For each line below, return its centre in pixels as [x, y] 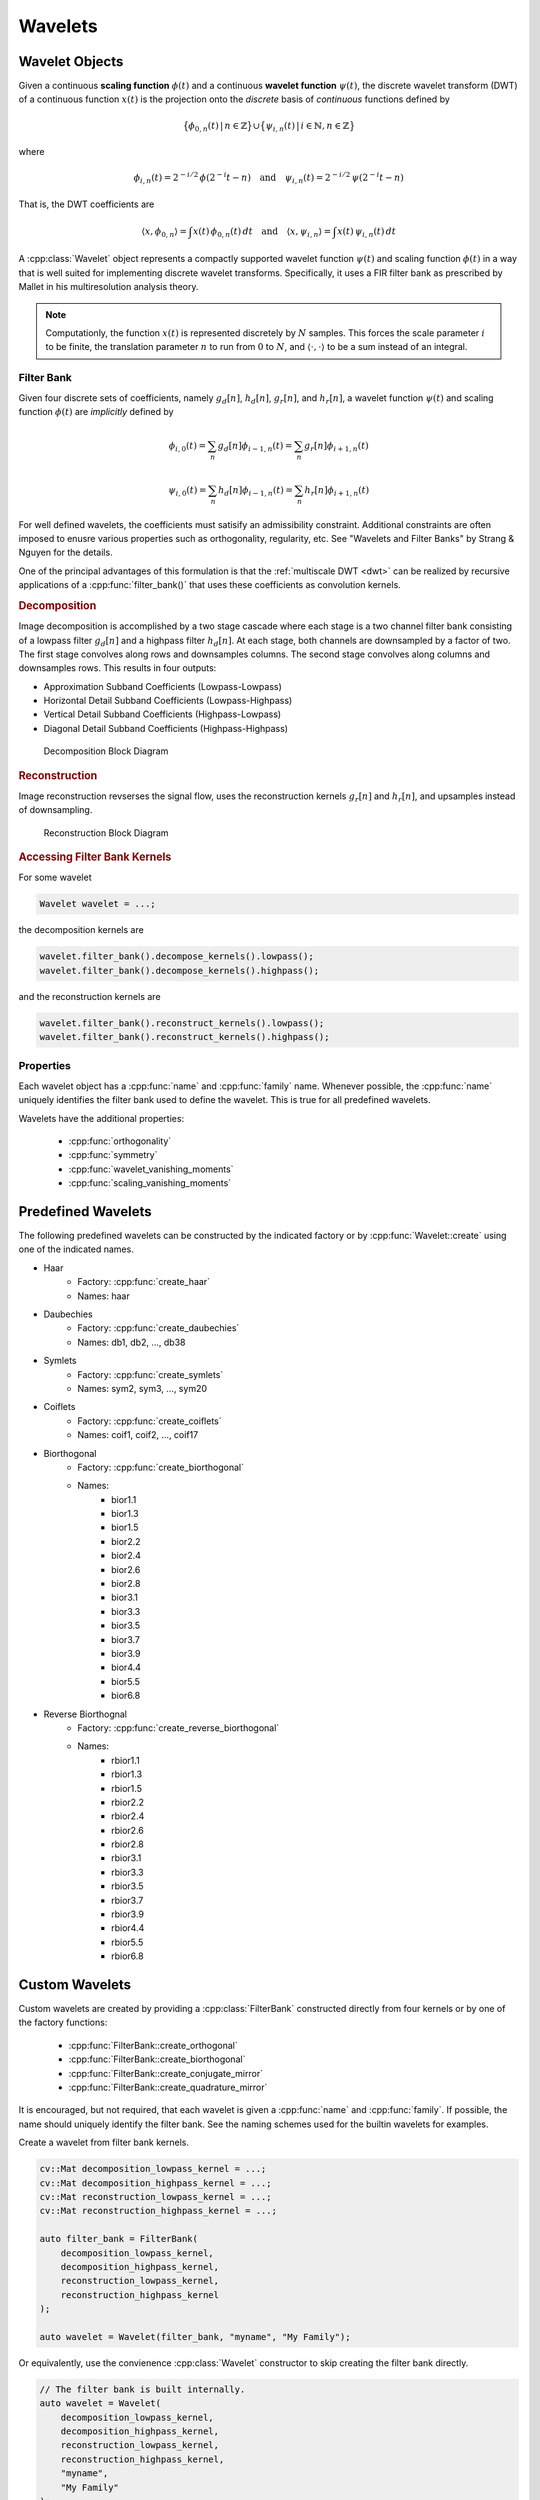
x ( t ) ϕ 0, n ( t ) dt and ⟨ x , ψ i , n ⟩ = [262, 232]
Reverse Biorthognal [85, 1714]
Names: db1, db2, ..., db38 [131, 1342]
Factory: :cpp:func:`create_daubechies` [158, 1328]
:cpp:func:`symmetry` [113, 1155]
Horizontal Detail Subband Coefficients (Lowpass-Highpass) [168, 701]
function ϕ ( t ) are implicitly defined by [96, 411]
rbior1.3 [127, 1774]
